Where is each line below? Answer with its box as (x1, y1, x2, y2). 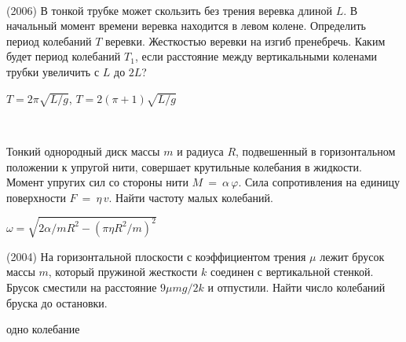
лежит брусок (320, 248, 385, 264)
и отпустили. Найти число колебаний (207, 279, 386, 296)
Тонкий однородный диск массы (6, 142, 160, 159)
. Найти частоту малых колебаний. (108, 189, 273, 205)
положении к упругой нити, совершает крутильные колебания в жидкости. (6, 158, 362, 175)
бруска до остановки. (6, 294, 108, 311)
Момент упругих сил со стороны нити (6, 174, 188, 190)
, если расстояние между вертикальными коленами (134, 48, 378, 64)
